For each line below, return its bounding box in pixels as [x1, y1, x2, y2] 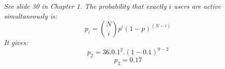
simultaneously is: [4, 10, 58, 21]
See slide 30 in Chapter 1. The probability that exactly [4, 1, 166, 11]
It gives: [4, 37, 28, 47]
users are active [173, 1, 221, 11]
